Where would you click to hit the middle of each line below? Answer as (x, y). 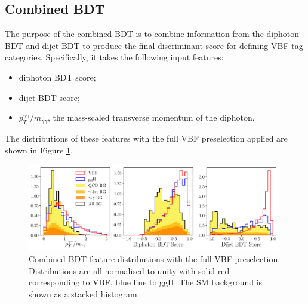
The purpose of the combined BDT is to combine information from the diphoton (152, 34)
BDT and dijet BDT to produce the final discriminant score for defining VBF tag (154, 45)
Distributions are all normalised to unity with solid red (129, 270)
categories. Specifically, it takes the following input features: (114, 57)
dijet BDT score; (49, 97)
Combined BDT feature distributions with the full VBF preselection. (155, 259)
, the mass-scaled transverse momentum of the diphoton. (151, 117)
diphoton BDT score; (57, 77)
